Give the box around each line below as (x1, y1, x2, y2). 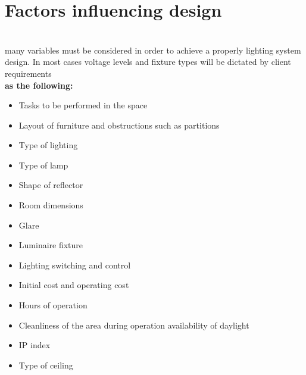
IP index (18, 339, 51, 351)
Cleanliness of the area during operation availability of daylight (18, 318, 249, 331)
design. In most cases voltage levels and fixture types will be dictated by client (5, 55, 291, 68)
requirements (5, 67, 52, 79)
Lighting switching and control (18, 258, 131, 271)
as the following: (5, 79, 73, 91)
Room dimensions (18, 199, 83, 211)
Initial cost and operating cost (18, 279, 129, 291)
